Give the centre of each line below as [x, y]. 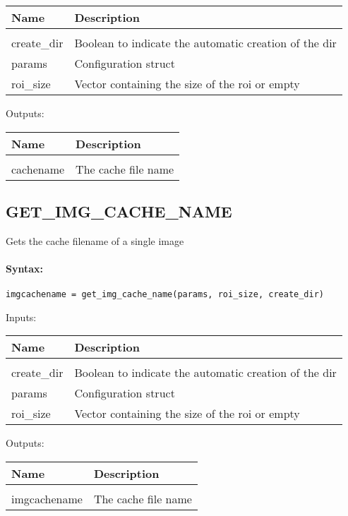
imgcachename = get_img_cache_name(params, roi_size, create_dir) [165, 295]
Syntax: [24, 268]
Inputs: [21, 317]
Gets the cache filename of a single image [95, 240]
